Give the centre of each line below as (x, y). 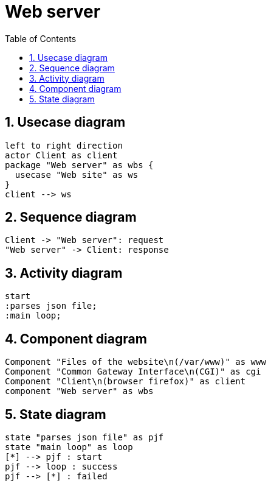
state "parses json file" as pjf (84, 437)
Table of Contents (41, 38)
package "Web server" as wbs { (79, 165)
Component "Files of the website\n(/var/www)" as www (135, 362)
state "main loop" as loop (69, 447)
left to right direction (64, 145)
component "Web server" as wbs (79, 391)
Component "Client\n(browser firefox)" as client (125, 382)
